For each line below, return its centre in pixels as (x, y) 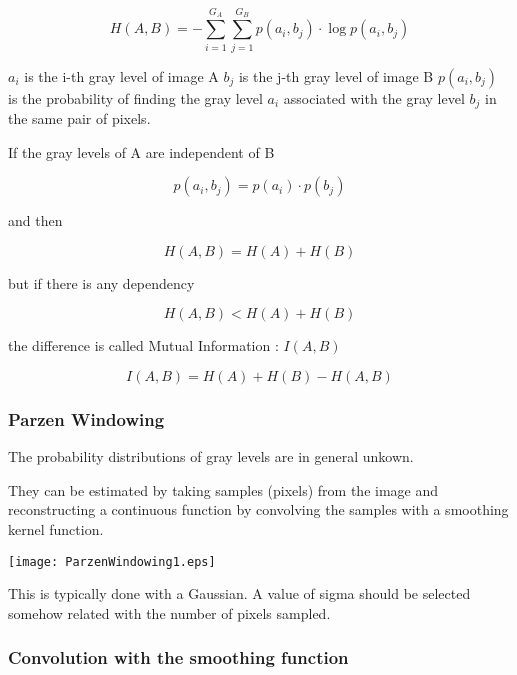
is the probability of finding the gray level (135, 97)
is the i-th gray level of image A (121, 75)
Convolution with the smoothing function (178, 657)
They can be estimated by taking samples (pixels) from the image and (223, 489)
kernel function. (56, 528)
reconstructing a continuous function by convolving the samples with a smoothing (258, 509)
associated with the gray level (374, 97)
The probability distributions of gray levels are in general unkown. (211, 456)
